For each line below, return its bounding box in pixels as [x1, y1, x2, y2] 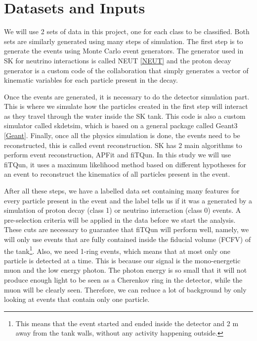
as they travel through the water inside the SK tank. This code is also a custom [4, 110, 246, 121]
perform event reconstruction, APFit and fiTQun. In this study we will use [4, 149, 231, 160]
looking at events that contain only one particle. [4, 294, 150, 304]
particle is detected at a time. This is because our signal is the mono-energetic [4, 255, 241, 265]
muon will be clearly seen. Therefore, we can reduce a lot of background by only [4, 284, 247, 294]
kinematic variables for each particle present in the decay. [4, 75, 178, 85]
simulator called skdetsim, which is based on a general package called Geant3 [4, 120, 238, 131]
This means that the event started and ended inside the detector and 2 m [15, 318, 239, 328]
